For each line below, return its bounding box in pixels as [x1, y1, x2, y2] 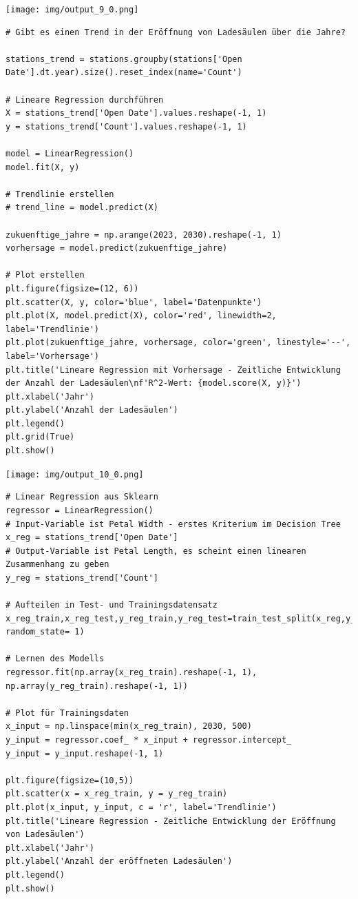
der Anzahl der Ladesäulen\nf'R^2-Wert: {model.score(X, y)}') [6, 378, 302, 389]
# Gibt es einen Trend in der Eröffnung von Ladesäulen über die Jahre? [6, 27, 346, 37]
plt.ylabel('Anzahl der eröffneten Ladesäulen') [6, 856, 233, 867]
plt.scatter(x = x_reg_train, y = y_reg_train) [6, 789, 228, 799]
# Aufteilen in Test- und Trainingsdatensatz [6, 600, 218, 610]
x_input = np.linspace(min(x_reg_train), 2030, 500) [6, 721, 252, 732]
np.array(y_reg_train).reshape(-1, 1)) [6, 681, 188, 691]
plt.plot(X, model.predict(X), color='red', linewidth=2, [6, 311, 277, 321]
